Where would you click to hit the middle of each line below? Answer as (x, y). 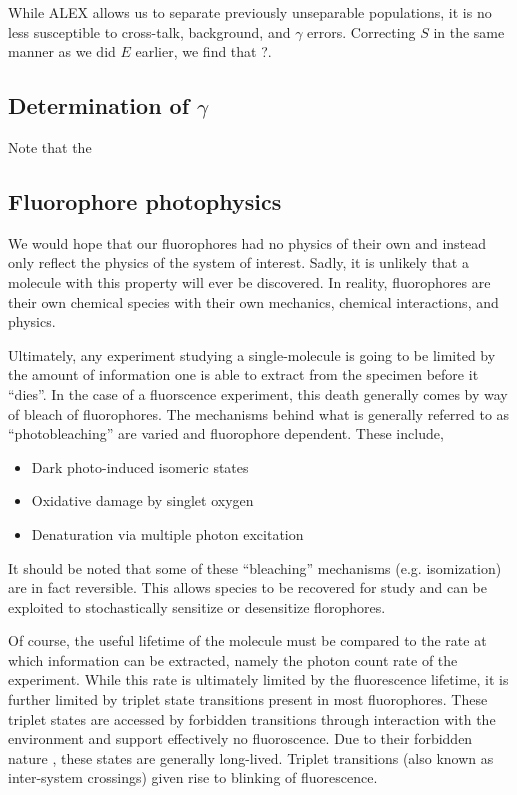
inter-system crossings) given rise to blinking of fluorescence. (193, 777)
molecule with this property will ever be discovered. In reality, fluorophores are (249, 281)
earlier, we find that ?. (203, 51)
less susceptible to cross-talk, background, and (149, 31)
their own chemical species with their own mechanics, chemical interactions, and (253, 301)
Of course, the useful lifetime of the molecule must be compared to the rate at (247, 640)
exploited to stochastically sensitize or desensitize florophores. (197, 606)
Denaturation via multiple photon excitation (167, 533)
